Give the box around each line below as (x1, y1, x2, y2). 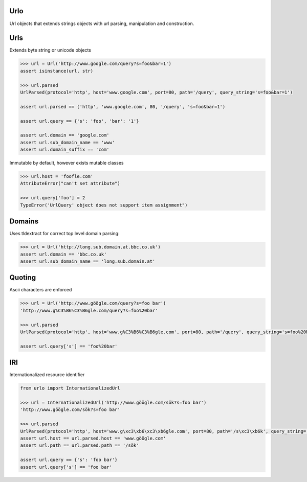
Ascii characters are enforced (9, 287, 72, 293)
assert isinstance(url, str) (20, 68, 94, 74)
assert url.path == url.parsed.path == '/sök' (20, 443, 139, 448)
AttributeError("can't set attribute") (20, 180, 120, 187)
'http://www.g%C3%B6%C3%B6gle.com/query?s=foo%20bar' (20, 307, 158, 313)
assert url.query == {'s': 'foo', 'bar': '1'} (20, 118, 139, 124)
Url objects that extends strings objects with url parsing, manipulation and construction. (9, 20, 194, 27)
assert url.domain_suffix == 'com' (20, 147, 109, 153)
